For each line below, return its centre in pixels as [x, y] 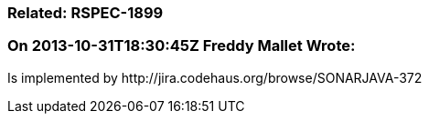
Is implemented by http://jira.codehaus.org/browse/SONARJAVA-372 [215, 77]
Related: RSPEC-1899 [86, 13]
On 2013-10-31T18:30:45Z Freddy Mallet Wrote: [182, 46]
